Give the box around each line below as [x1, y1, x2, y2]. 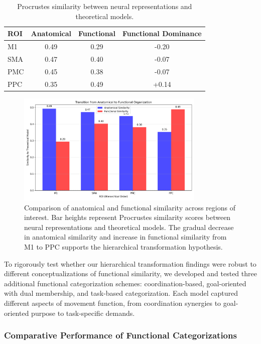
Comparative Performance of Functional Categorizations [4, 329, 237, 341]
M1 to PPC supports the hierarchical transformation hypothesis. [24, 242, 223, 252]
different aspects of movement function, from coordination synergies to [4, 297, 221, 308]
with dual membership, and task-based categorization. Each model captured [4, 288, 238, 298]
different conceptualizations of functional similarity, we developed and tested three [4, 268, 257, 279]
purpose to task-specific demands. [31, 307, 135, 318]
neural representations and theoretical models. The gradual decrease [24, 221, 234, 232]
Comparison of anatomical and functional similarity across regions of [24, 202, 235, 212]
